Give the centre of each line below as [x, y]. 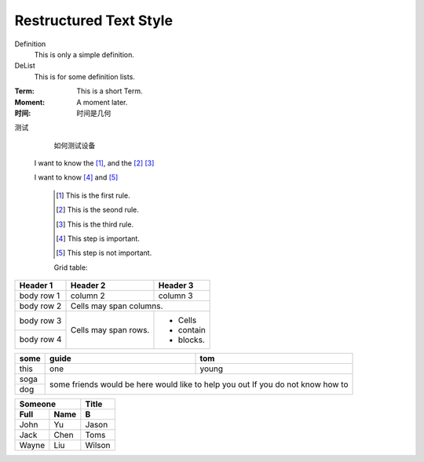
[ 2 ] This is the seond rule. [97, 210]
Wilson [98, 446]
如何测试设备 [75, 145]
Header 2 [88, 286]
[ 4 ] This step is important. [98, 238]
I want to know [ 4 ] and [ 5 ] [76, 177]
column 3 [175, 296]
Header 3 [176, 286]
